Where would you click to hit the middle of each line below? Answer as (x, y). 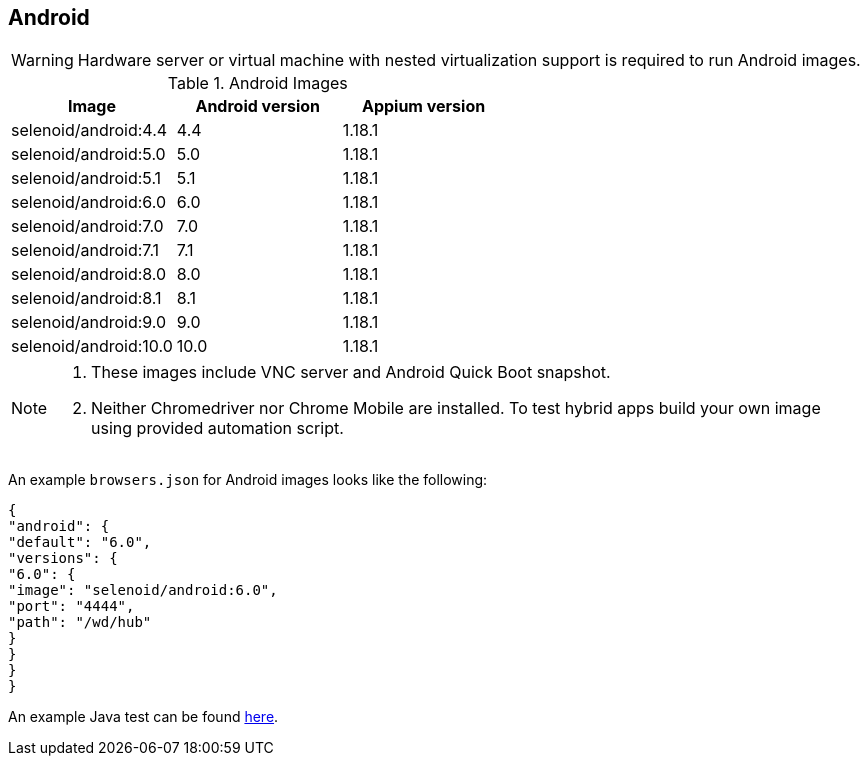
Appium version (423, 106)
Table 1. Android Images (257, 83)
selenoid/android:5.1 (86, 178)
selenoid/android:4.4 (89, 130)
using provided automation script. (217, 428)
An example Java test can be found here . (143, 717)
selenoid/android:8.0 (89, 274)
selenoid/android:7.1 (85, 250)
